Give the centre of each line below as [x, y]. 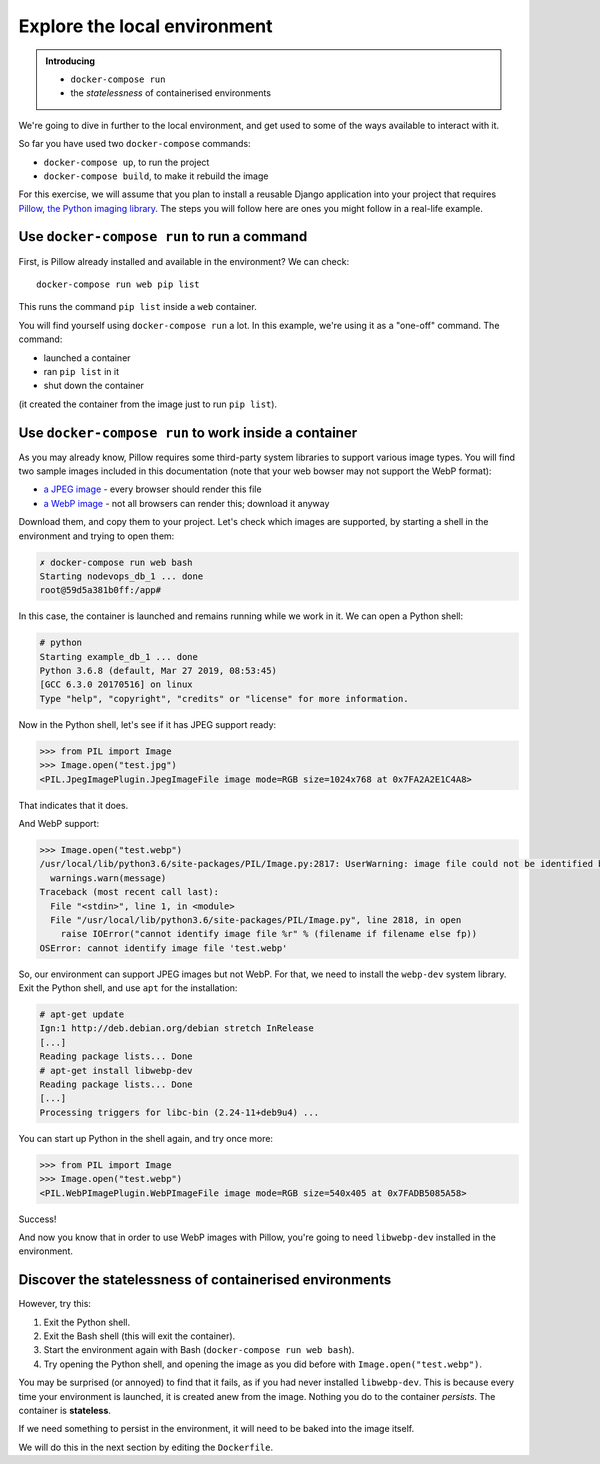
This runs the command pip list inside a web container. [137, 307]
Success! [37, 1219]
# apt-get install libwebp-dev [116, 1070]
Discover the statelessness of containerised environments [205, 1280]
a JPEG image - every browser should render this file [152, 489]
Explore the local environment [145, 26]
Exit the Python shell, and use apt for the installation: [128, 988]
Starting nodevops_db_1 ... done [121, 576]
